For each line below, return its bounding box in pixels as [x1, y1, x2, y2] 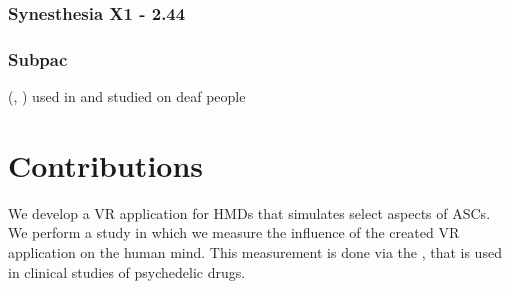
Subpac [8, 46, 68, 71]
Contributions [8, 144, 204, 185]
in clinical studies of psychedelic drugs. [8, 261, 246, 282]
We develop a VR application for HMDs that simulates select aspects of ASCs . [8, 202, 491, 223]
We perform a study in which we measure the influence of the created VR [8, 222, 460, 243]
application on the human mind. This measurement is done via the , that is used [8, 241, 502, 262]
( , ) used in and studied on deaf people [8, 86, 246, 107]
